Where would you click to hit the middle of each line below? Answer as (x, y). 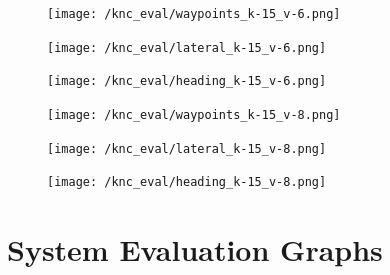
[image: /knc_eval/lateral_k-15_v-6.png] (187, 47)
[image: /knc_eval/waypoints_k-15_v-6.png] (194, 14)
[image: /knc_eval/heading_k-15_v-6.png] (187, 81)
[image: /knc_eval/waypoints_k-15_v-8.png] (194, 114)
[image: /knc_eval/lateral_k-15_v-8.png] (187, 148)
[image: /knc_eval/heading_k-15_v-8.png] (187, 182)
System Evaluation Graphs (195, 249)
